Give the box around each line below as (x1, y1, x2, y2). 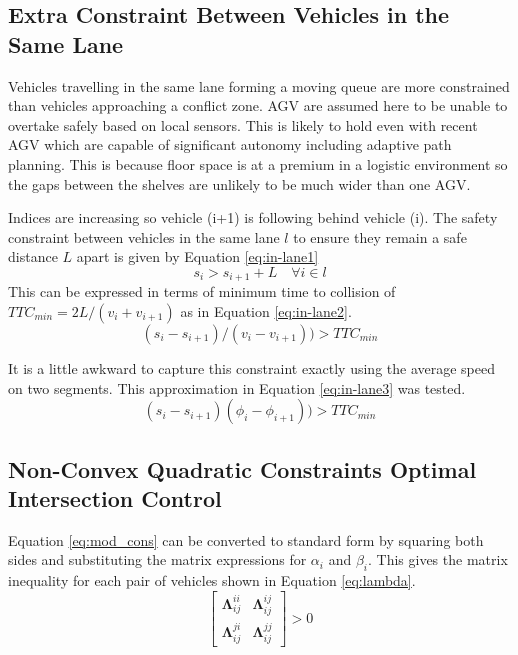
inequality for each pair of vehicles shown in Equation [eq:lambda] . (8, 570, 416, 591)
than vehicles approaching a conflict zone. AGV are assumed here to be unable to (8, 95, 508, 116)
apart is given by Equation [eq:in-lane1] (76, 246, 319, 267)
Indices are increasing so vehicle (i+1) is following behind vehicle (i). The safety (8, 207, 498, 228)
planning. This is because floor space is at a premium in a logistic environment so (8, 153, 508, 174)
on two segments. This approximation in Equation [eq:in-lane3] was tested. (8, 377, 466, 398)
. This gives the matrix (368, 549, 508, 570)
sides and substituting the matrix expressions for (8, 549, 307, 570)
